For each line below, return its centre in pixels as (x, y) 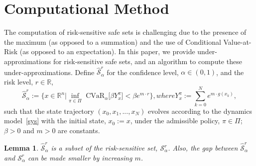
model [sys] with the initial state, (55, 121)
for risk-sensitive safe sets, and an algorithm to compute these (147, 61)
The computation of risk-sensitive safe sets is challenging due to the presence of (125, 32)
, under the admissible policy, (175, 121)
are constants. (79, 130)
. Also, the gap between (203, 148)
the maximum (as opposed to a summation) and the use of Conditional (113, 41)
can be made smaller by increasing (80, 157)
